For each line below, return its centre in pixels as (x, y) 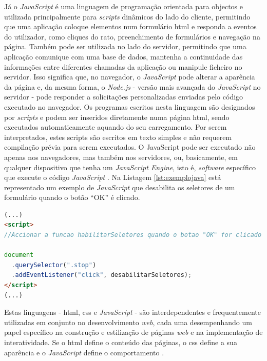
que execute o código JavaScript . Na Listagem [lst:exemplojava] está (113, 177)
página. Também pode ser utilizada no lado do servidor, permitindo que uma (125, 46)
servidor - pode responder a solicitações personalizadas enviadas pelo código (124, 97)
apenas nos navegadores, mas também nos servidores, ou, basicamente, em (121, 157)
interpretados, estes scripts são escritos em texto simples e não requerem (118, 137)
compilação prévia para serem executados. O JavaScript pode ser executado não (130, 147)
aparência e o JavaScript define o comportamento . (84, 352)
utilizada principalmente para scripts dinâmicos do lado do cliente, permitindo (127, 16)
